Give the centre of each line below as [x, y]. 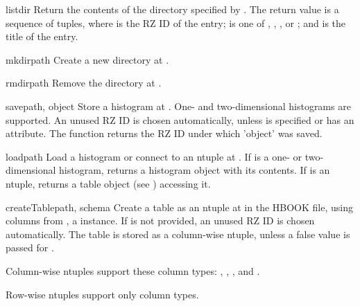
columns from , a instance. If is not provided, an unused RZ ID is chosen [160, 220]
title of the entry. [42, 36]
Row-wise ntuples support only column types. [102, 294]
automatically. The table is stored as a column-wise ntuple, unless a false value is [178, 234]
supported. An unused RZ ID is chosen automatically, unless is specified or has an [180, 119]
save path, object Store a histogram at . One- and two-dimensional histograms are [178, 106]
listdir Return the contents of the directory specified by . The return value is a [172, 9]
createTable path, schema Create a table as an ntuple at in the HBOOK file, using [179, 207]
